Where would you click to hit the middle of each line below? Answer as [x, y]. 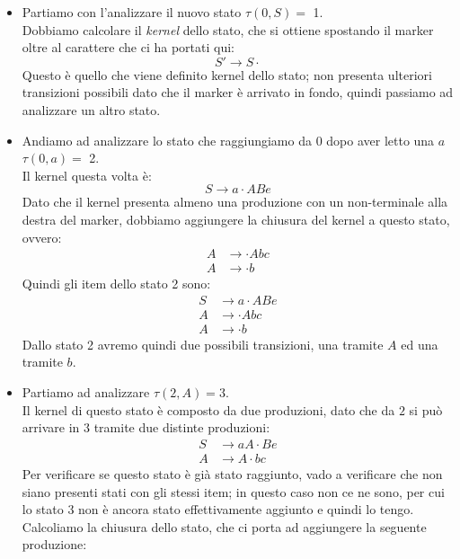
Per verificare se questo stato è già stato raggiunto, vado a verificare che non [232, 473]
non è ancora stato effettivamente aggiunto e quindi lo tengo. [246, 509]
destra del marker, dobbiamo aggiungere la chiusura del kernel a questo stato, [236, 219]
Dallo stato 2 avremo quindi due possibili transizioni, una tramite [203, 344]
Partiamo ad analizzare [86, 392]
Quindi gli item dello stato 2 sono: [116, 284]
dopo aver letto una [380, 140]
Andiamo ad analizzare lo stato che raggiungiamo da [167, 140]
